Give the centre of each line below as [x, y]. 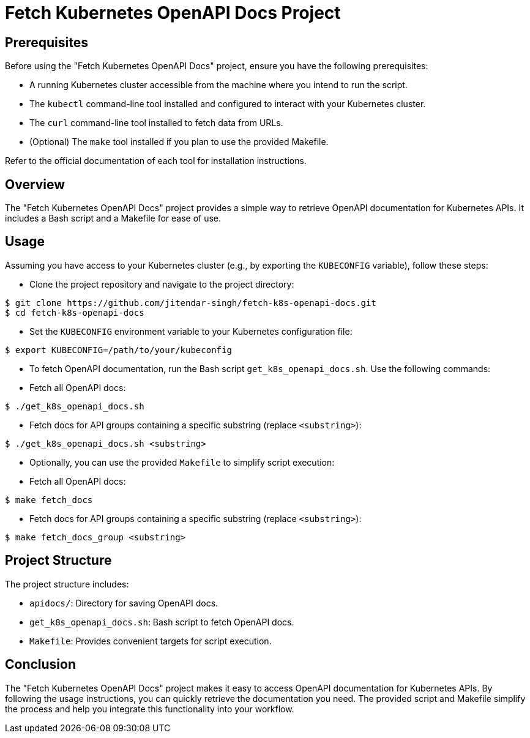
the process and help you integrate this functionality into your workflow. [150, 709]
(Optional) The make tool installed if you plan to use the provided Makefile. [179, 142]
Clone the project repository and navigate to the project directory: [162, 284]
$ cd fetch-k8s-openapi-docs [75, 312]
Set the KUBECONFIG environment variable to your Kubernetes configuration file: [191, 331]
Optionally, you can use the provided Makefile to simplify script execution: [182, 462]
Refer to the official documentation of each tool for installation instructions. [156, 161]
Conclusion [41, 665]
